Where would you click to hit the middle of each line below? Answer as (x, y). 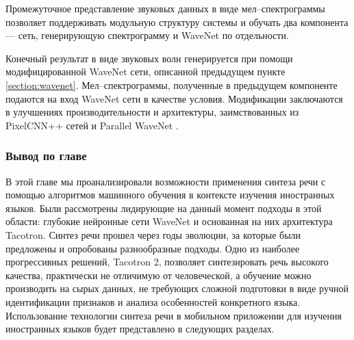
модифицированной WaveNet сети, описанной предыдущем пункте (146, 71)
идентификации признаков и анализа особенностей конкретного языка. (153, 301)
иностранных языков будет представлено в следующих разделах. (140, 329)
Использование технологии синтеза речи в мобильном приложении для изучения (174, 315)
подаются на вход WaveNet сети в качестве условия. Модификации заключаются (174, 98)
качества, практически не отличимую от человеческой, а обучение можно (159, 275)
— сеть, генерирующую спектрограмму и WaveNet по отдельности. (147, 35)
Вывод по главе (46, 156)
